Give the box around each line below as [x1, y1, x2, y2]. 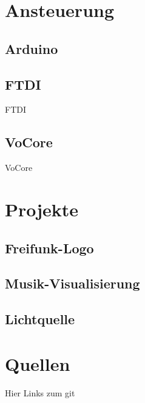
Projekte [5, 196, 79, 221]
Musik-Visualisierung [5, 274, 140, 293]
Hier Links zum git [5, 386, 75, 399]
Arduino [5, 39, 58, 58]
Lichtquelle [5, 310, 75, 328]
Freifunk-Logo [5, 238, 94, 257]
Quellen [5, 351, 70, 376]
